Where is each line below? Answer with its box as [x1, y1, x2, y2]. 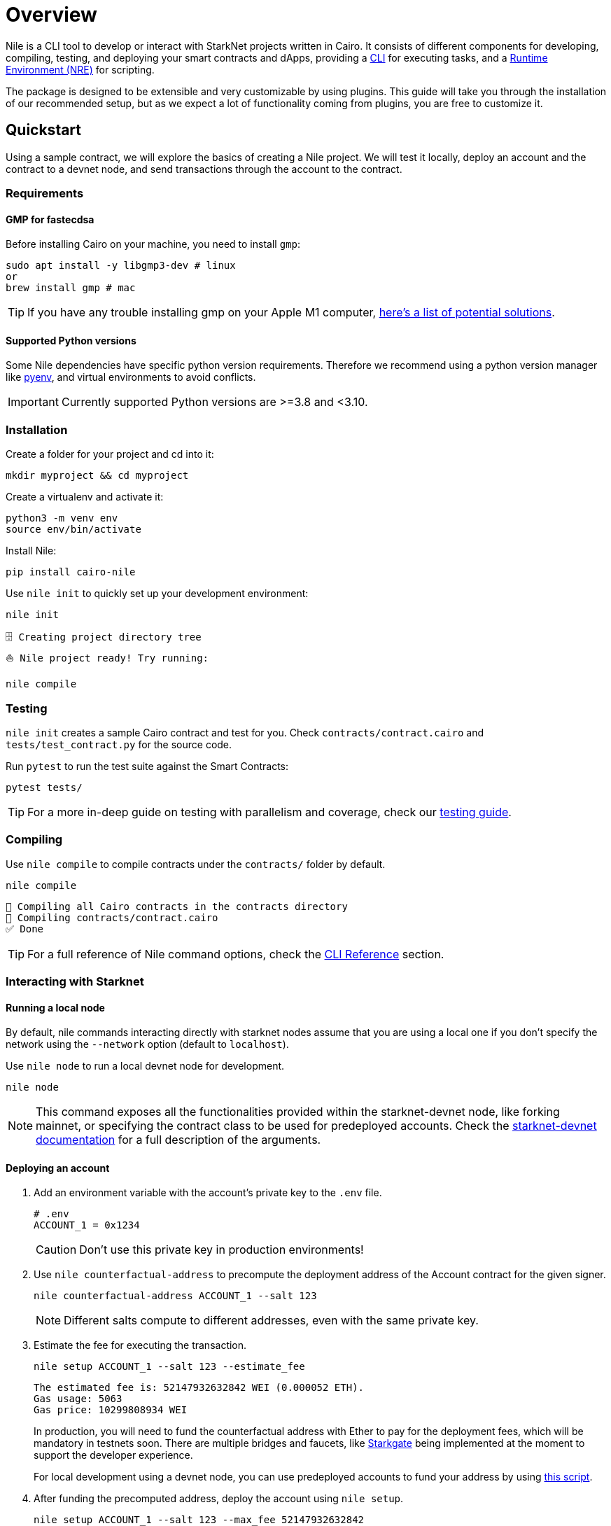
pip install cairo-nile [6, 566, 136, 578]
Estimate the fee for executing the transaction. [34, 1339, 247, 1352]
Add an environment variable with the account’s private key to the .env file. [34, 1186, 382, 1199]
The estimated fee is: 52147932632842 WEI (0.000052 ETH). [34, 1382, 365, 1394]
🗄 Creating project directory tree [6, 631, 202, 643]
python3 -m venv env [6, 512, 118, 524]
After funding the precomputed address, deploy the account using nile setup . [34, 1492, 404, 1505]
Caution [36, 1242, 77, 1257]
